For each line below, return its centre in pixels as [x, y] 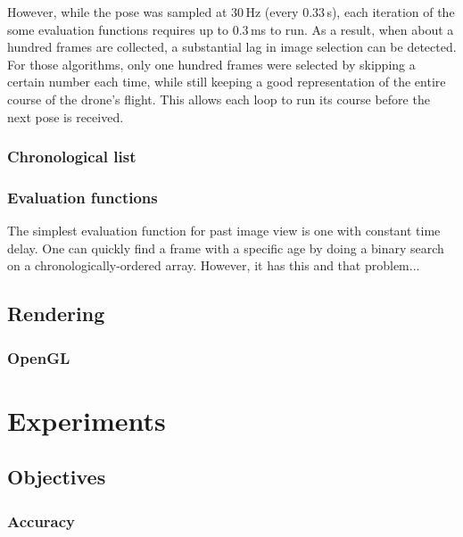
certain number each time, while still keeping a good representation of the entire [227, 82]
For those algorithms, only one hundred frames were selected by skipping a [211, 64]
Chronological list [72, 157]
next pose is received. [66, 116]
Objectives [57, 477]
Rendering [56, 314]
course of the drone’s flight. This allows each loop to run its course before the [219, 99]
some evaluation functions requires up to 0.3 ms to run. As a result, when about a [231, 29]
